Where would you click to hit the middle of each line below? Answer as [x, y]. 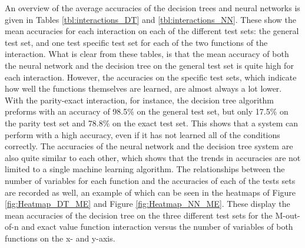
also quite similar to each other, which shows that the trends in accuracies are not [153, 157]
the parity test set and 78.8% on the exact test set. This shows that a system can [152, 123]
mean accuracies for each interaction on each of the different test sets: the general [152, 31]
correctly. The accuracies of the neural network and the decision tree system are [149, 146]
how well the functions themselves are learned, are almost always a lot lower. [143, 88]
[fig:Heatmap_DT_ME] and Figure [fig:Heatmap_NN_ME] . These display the [147, 204]
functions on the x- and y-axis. [60, 238]
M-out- [288, 215]
